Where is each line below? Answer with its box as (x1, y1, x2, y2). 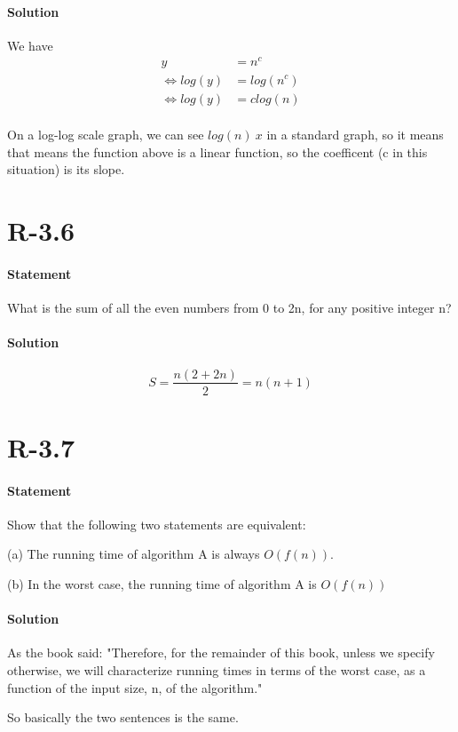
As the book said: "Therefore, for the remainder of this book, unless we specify (7, 643, 435, 662)
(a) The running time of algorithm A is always (7, 545, 260, 563)
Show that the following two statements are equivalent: (7, 514, 306, 533)
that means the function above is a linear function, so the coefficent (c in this (7, 142, 428, 161)
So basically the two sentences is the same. (7, 708, 239, 727)
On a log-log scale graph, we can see (7, 125, 204, 144)
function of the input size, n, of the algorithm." (7, 678, 263, 696)
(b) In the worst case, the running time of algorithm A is (7, 574, 317, 593)
